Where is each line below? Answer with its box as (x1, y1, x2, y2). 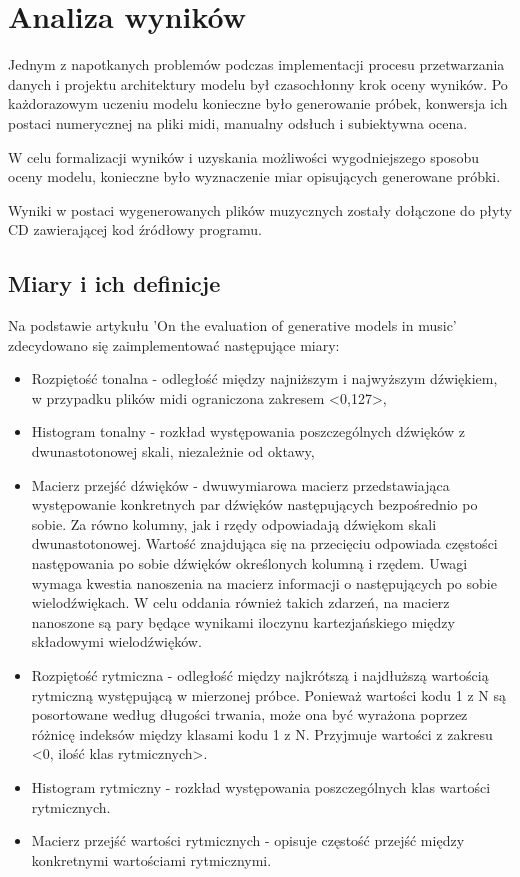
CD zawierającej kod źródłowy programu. (8, 219, 262, 240)
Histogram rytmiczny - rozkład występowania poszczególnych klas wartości (31, 776, 491, 797)
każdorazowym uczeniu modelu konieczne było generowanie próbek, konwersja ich (8, 93, 508, 114)
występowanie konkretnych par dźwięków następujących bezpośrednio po (31, 494, 478, 515)
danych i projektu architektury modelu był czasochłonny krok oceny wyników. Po (8, 73, 508, 94)
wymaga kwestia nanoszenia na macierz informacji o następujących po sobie (31, 572, 497, 593)
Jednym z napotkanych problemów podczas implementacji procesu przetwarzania (8, 54, 505, 75)
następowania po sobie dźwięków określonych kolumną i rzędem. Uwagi (31, 553, 468, 574)
